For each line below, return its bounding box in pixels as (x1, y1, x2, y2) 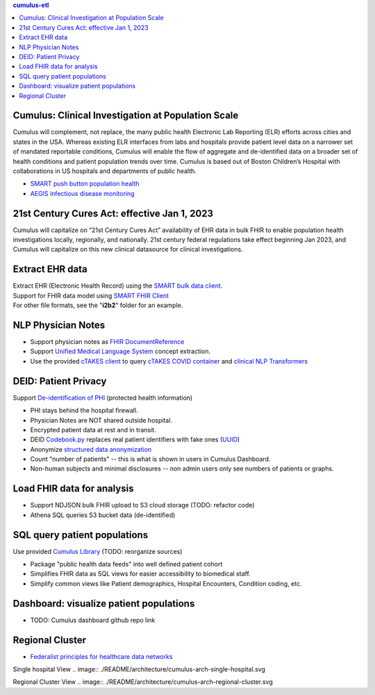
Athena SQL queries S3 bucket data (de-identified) (30, 511, 176, 519)
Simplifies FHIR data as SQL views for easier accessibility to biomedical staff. (30, 570, 251, 578)
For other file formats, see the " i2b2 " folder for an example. (12, 301, 183, 309)
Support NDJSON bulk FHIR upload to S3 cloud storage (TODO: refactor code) (30, 501, 255, 509)
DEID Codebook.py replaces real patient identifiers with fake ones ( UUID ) (30, 435, 240, 444)
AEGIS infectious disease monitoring (30, 189, 135, 197)
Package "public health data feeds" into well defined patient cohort (30, 560, 223, 569)
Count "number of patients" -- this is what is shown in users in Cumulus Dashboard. (30, 455, 271, 464)
